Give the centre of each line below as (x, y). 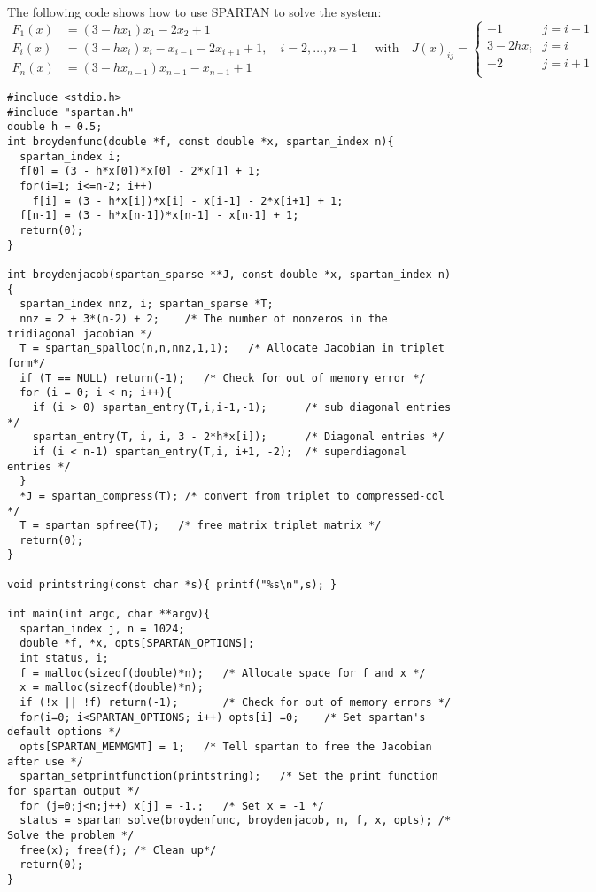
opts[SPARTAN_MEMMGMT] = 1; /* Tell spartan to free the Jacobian (226, 747)
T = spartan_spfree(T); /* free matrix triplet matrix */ (201, 526)
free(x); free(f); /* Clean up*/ (118, 850)
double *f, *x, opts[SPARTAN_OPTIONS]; (137, 644)
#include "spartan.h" (71, 112)
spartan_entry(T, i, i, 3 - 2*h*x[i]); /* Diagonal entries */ (238, 437)
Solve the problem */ (71, 835)
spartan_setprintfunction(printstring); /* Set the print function (229, 776)
